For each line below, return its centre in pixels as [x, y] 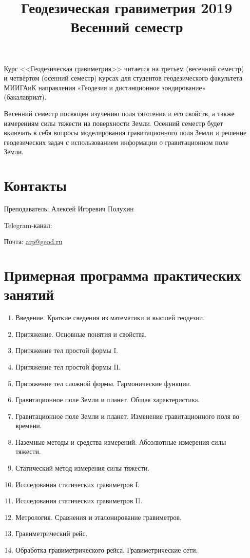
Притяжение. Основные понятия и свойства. [81, 334]
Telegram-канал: [28, 225]
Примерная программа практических [123, 275]
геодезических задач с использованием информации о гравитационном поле [116, 142]
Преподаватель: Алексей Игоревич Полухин [69, 209]
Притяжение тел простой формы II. [68, 366]
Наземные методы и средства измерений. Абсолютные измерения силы [121, 442]
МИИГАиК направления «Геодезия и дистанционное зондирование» [105, 87]
